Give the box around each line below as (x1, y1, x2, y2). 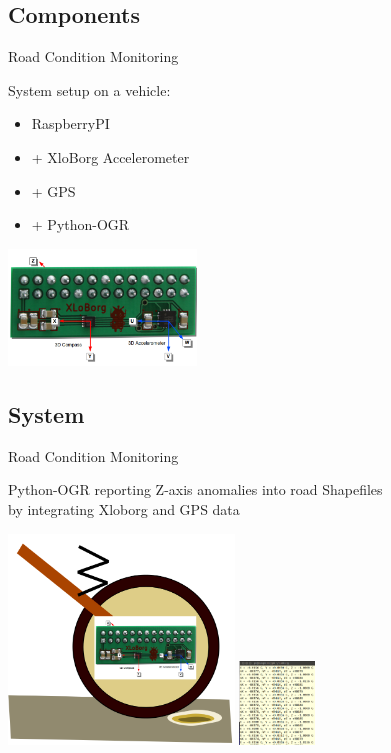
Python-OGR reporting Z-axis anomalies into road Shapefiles (8, 479, 383, 500)
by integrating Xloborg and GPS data (8, 499, 240, 520)
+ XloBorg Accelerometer (31, 146, 190, 167)
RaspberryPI (31, 113, 110, 134)
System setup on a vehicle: (8, 79, 171, 100)
